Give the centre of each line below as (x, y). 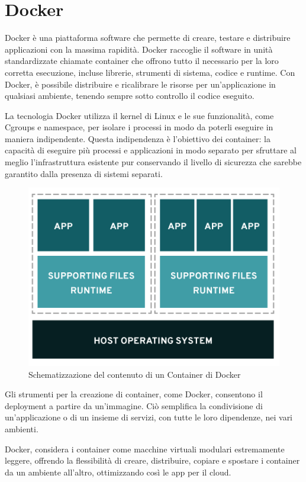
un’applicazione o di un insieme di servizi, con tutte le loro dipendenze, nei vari (149, 417)
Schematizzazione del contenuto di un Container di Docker (135, 374)
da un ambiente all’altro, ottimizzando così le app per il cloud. (118, 472)
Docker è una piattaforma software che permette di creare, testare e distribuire (148, 38)
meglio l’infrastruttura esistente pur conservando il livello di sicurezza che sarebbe (153, 162)
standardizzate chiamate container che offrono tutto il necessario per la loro (142, 61)
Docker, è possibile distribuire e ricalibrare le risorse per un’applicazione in (140, 84)
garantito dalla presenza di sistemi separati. (84, 173)
